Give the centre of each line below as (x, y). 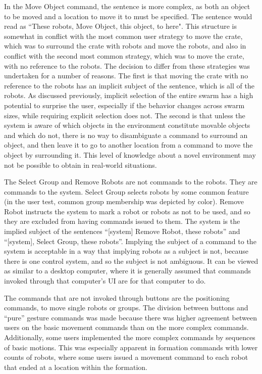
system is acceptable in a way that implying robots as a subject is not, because (126, 251)
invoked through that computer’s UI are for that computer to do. (105, 281)
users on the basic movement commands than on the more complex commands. (126, 327)
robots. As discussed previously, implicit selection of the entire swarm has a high (129, 95)
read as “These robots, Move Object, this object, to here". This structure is (120, 26)
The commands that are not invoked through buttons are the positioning (117, 297)
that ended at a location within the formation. (76, 367)
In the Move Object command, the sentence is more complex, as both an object (127, 6)
